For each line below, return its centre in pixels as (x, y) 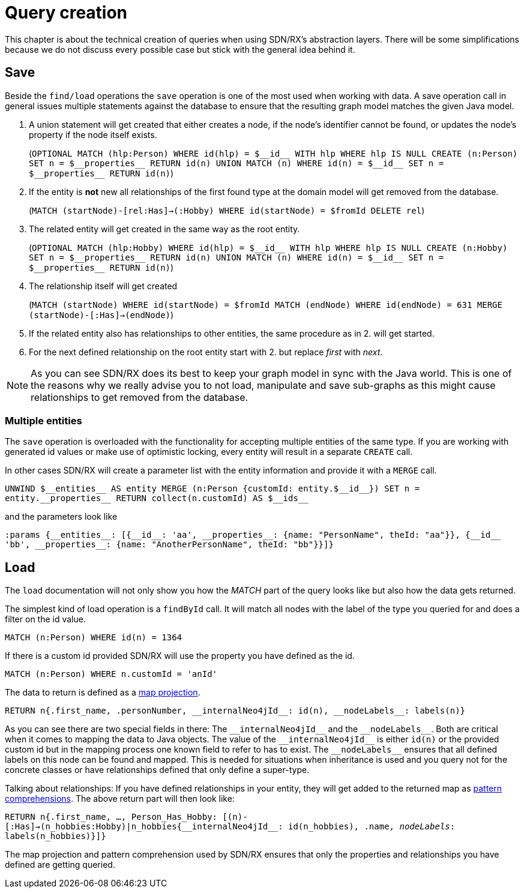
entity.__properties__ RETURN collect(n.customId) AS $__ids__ (157, 498)
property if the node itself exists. (93, 134)
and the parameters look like (61, 517)
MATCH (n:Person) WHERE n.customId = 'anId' (111, 674)
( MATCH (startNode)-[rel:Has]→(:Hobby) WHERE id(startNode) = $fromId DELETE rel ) (227, 210)
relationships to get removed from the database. (140, 397)
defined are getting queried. (60, 865)
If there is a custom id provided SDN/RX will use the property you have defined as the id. (180, 656)
